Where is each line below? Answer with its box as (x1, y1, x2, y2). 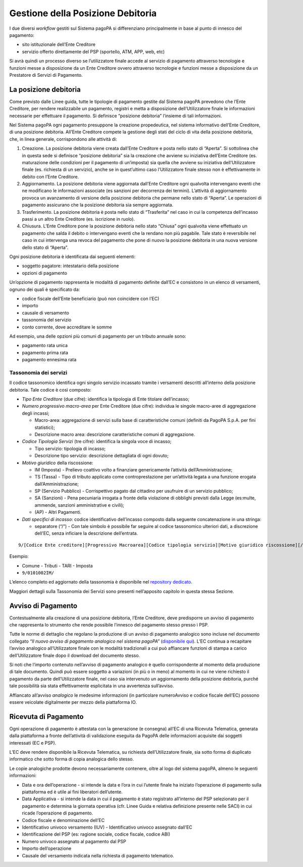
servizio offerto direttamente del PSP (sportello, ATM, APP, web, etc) (22, 49, 165, 55)
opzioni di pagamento (22, 270, 68, 276)
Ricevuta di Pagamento (9, 712, 84, 721)
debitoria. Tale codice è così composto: (9, 387, 92, 393)
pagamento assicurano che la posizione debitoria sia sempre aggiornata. (22, 202, 174, 208)
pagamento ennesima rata (22, 357, 77, 363)
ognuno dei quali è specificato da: (9, 286, 80, 293)
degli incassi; (22, 410, 50, 416)
